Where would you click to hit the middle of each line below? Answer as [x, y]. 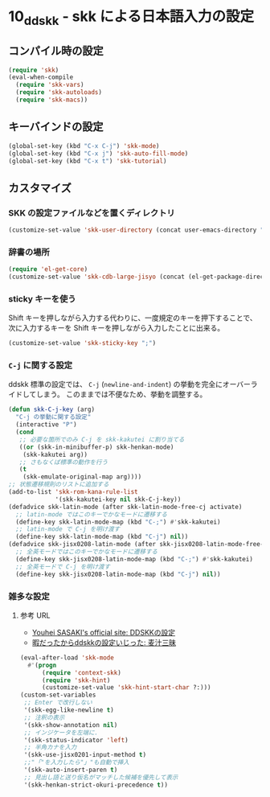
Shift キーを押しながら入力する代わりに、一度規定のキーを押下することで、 [133, 318]
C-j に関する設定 [41, 365]
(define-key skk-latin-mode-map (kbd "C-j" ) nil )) [102, 537]
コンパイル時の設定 [56, 51]
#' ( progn [42, 665]
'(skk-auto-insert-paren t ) [71, 770]
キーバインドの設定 [56, 127]
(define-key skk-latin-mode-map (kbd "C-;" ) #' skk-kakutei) [118, 522]
